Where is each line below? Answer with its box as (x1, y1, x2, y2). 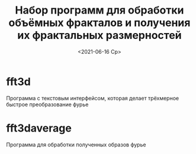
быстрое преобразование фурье (6, 101, 89, 108)
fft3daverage (6, 122, 72, 135)
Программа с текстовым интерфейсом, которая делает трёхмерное (6, 94, 179, 101)
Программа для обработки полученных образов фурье (6, 141, 146, 148)
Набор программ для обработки (15, 4, 184, 17)
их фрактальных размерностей (17, 29, 182, 42)
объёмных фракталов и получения (8, 16, 191, 30)
